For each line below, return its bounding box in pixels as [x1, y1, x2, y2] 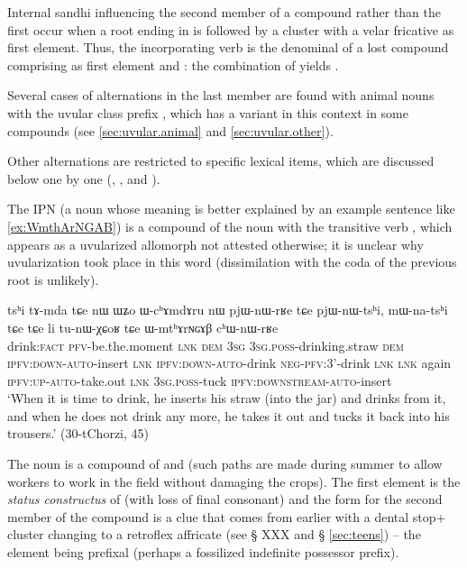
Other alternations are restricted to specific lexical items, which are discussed [7, 151, 435, 170]
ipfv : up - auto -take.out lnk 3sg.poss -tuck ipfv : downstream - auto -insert [7, 371, 392, 389]
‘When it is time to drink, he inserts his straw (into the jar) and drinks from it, [7, 389, 446, 408]
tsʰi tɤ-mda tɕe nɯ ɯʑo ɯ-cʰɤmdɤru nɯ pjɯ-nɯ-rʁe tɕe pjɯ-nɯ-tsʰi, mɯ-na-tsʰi [7, 300, 448, 319]
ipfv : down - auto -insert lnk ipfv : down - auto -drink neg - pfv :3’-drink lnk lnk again [7, 353, 452, 372]
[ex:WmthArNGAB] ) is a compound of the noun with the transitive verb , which [7, 216, 453, 235]
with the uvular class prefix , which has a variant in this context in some [7, 103, 408, 122]
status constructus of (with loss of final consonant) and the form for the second [7, 490, 443, 508]
